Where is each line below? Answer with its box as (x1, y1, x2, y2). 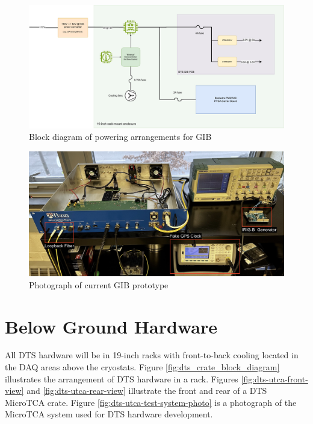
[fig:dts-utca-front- (241, 372, 308, 385)
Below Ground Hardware (5, 314, 217, 338)
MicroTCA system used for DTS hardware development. (5, 408, 213, 420)
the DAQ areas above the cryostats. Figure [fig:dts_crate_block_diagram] (5, 361, 280, 373)
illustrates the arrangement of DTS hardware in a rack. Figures (5, 372, 238, 385)
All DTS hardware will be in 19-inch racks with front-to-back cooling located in (5, 349, 299, 361)
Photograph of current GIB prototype (29, 278, 169, 291)
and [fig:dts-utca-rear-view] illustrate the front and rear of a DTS (26, 384, 267, 397)
